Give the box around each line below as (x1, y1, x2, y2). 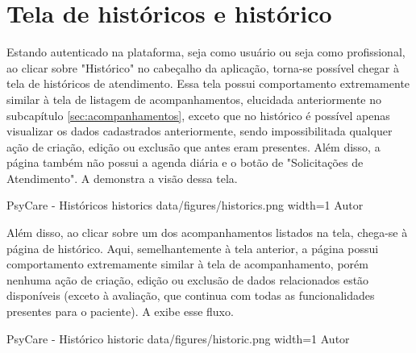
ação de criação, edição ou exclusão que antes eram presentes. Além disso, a (6, 138, 381, 155)
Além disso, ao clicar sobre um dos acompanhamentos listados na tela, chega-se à (6, 224, 408, 241)
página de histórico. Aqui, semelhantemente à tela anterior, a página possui (6, 239, 379, 256)
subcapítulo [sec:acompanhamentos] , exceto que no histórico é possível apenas (6, 106, 390, 123)
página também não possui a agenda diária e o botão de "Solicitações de (6, 154, 364, 171)
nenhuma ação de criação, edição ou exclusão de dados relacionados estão (6, 271, 369, 288)
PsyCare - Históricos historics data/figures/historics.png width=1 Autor (6, 197, 364, 214)
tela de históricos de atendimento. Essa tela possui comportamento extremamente (6, 75, 410, 92)
